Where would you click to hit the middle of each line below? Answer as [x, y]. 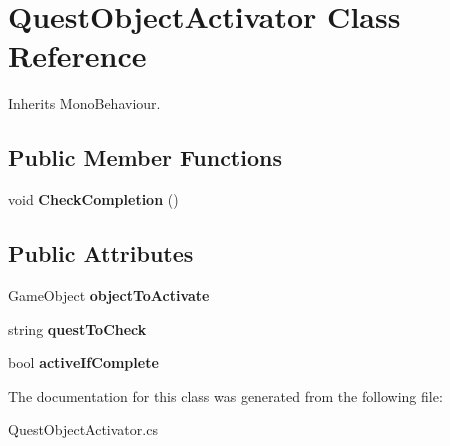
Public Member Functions [145, 157]
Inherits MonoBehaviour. [84, 103]
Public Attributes [101, 253]
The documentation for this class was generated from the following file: [225, 395]
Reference [77, 55]
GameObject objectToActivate [109, 294]
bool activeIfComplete [83, 362]
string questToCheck [77, 328]
